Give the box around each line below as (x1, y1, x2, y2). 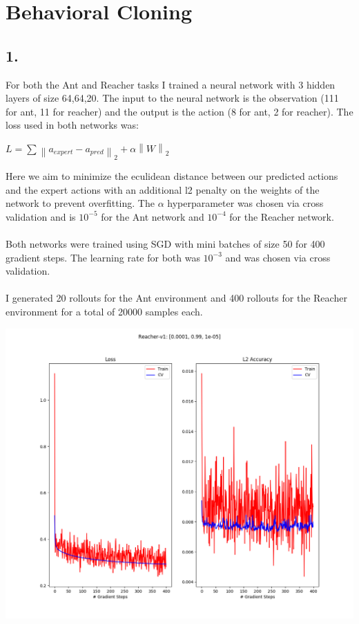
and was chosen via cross (225, 250, 331, 264)
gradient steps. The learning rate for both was (6, 250, 200, 264)
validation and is (6, 209, 76, 223)
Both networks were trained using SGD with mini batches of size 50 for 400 (6, 236, 325, 250)
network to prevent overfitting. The (6, 196, 155, 210)
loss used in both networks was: (6, 118, 139, 132)
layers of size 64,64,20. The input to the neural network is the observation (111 (6, 91, 339, 105)
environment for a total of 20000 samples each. (6, 304, 203, 318)
